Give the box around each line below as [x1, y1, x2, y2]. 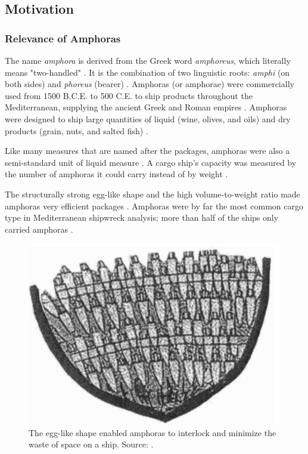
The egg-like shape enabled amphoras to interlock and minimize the [29, 426, 276, 438]
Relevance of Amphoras [5, 30, 121, 45]
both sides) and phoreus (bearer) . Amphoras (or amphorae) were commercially [5, 78, 294, 90]
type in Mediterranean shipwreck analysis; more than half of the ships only [5, 211, 279, 224]
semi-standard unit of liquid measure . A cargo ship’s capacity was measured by [5, 156, 297, 168]
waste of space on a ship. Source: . [29, 438, 154, 450]
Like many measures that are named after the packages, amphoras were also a [5, 144, 290, 157]
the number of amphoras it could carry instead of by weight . [5, 168, 228, 180]
